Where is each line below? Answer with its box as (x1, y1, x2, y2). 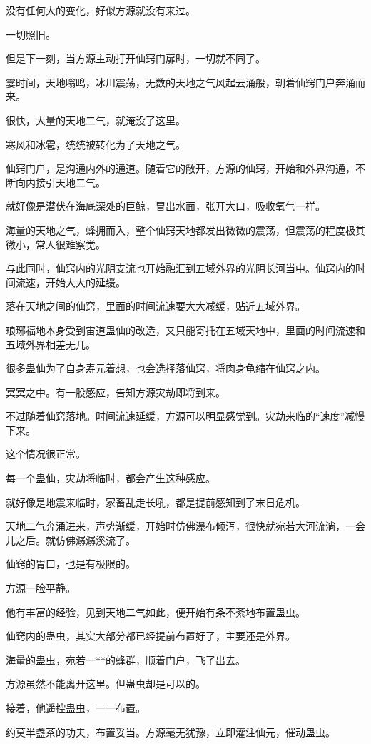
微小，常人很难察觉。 (6, 236, 106, 251)
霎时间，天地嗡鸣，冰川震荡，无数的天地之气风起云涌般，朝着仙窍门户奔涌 (6, 74, 355, 89)
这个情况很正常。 (6, 446, 86, 461)
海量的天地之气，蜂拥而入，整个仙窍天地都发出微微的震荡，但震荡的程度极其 (6, 222, 365, 237)
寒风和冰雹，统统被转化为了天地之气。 (6, 136, 185, 151)
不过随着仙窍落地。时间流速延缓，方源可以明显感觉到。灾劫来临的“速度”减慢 (6, 408, 365, 423)
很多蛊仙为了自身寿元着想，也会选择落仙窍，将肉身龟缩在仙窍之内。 (6, 361, 325, 376)
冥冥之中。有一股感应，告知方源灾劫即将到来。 (6, 384, 225, 399)
